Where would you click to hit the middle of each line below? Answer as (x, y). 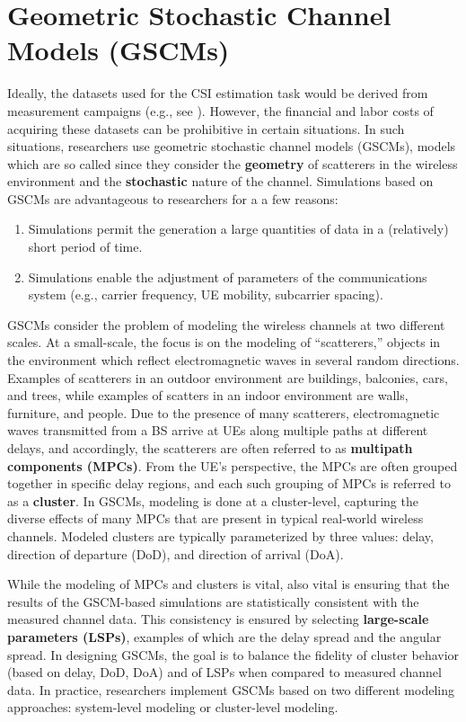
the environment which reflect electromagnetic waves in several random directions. (233, 360)
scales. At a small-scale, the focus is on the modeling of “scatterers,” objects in (224, 342)
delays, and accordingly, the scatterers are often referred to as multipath (210, 448)
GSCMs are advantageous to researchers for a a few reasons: (173, 198)
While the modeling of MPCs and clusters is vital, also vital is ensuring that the (229, 584)
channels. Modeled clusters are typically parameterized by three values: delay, (220, 535)
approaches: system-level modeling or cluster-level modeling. (173, 707)
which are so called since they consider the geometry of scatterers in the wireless (233, 163)
